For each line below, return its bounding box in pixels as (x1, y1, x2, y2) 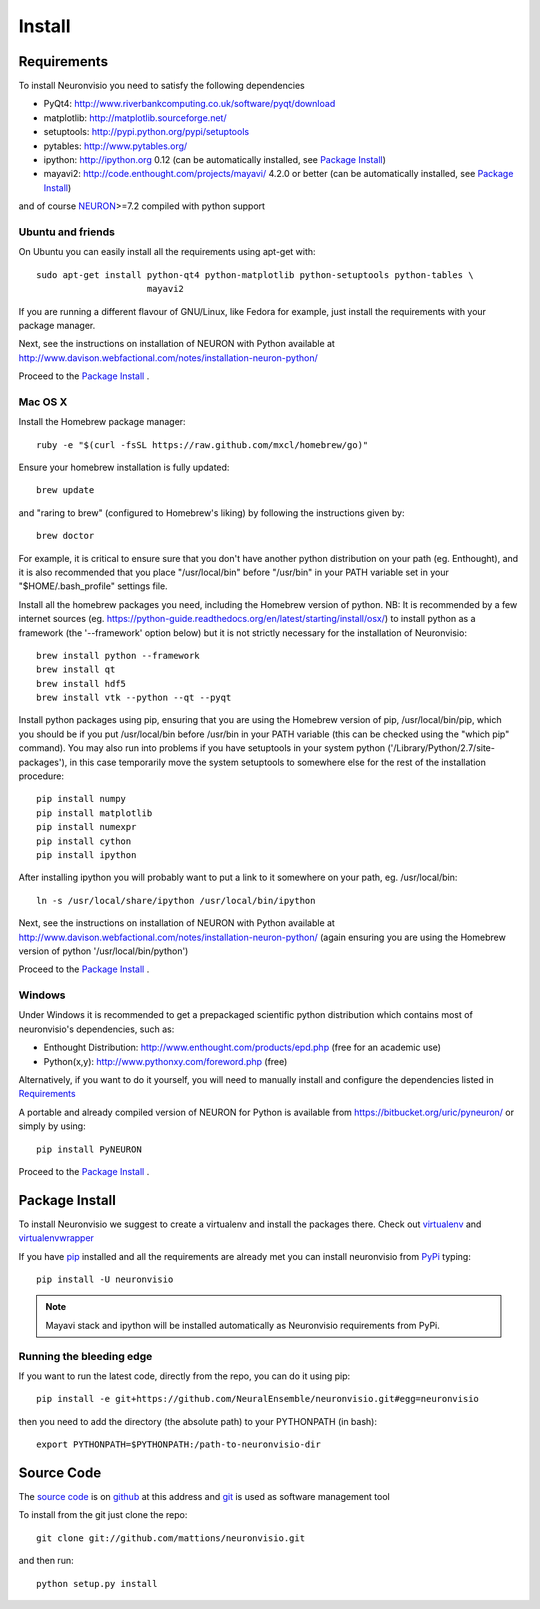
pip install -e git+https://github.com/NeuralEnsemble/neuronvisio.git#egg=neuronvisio (36, 1393, 480, 1405)
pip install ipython (36, 849, 137, 860)
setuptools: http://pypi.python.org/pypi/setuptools (43, 126, 250, 138)
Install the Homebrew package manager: (18, 416, 186, 428)
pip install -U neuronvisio (36, 1274, 174, 1285)
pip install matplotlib (36, 807, 153, 819)
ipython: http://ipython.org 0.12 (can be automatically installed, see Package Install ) (43, 154, 387, 166)
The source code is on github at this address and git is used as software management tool (18, 1491, 390, 1503)
